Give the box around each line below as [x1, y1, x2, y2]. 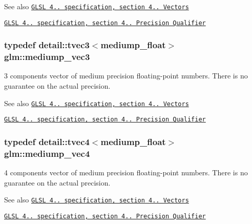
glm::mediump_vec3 [4, 50, 90, 63]
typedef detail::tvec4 [4, 135, 90, 148]
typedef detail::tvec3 [4, 38, 90, 51]
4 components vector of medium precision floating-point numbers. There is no [4, 167, 248, 178]
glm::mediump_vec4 [4, 147, 90, 159]
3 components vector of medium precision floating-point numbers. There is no [4, 70, 248, 81]
